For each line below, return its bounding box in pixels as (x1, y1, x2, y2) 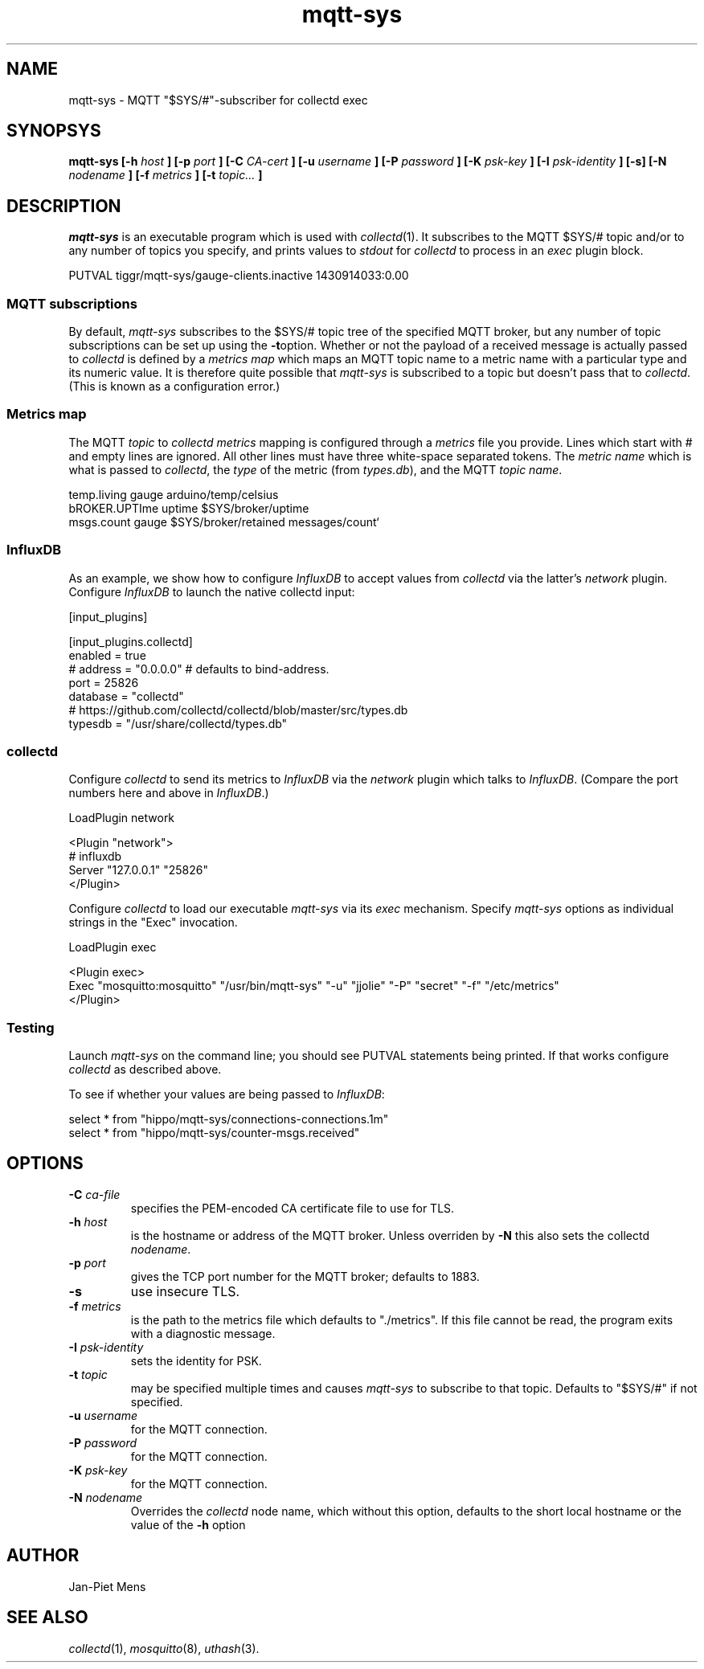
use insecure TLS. (130, 1282, 240, 1299)
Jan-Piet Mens (68, 1579, 146, 1593)
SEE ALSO (6, 1607, 88, 1628)
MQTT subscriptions (6, 295, 137, 312)
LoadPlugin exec (68, 940, 157, 955)
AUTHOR (6, 1545, 80, 1566)
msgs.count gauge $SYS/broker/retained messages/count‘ (68, 514, 379, 529)
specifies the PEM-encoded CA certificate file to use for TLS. (130, 1201, 455, 1215)
